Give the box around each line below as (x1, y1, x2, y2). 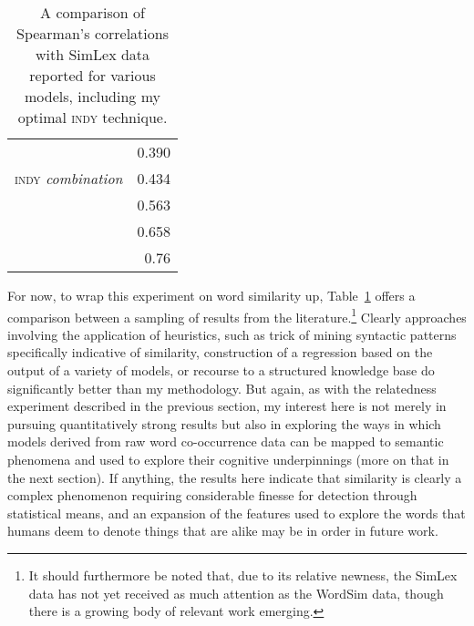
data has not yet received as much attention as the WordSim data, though (28, 583, 444, 602)
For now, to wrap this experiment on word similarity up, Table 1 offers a (7, 286, 416, 304)
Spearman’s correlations (16, 23, 169, 44)
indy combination (15, 168, 123, 189)
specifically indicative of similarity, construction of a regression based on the (7, 343, 433, 362)
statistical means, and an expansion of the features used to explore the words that (7, 503, 466, 522)
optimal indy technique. (17, 107, 168, 128)
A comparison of (40, 2, 145, 23)
